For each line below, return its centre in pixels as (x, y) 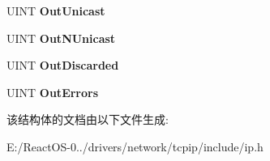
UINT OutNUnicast (61, 38)
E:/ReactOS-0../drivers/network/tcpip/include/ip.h (135, 146)
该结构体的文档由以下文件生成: (88, 119)
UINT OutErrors (53, 92)
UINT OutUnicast (56, 11)
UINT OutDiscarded (63, 65)
